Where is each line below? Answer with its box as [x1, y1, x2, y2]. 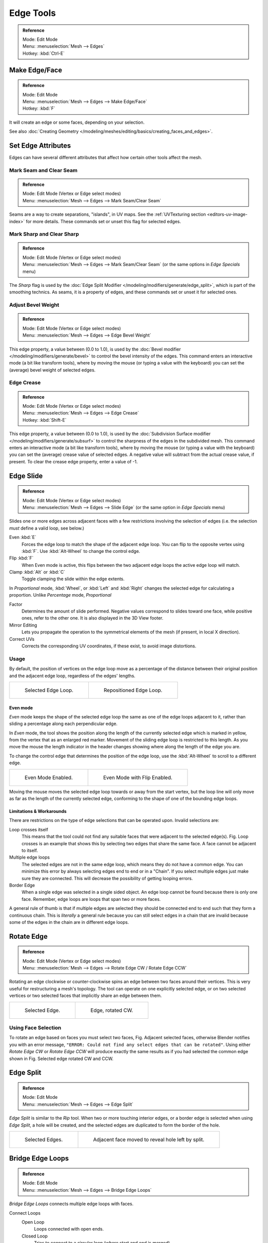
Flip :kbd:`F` [9, 555, 34, 561]
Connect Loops [9, 1210, 41, 1216]
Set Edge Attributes [9, 141, 71, 150]
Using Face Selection [9, 1024, 62, 1031]
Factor [9, 601, 22, 607]
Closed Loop [21, 1233, 48, 1239]
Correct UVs [9, 636, 35, 642]
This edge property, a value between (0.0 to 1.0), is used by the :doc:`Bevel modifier [9, 346, 181, 352]
